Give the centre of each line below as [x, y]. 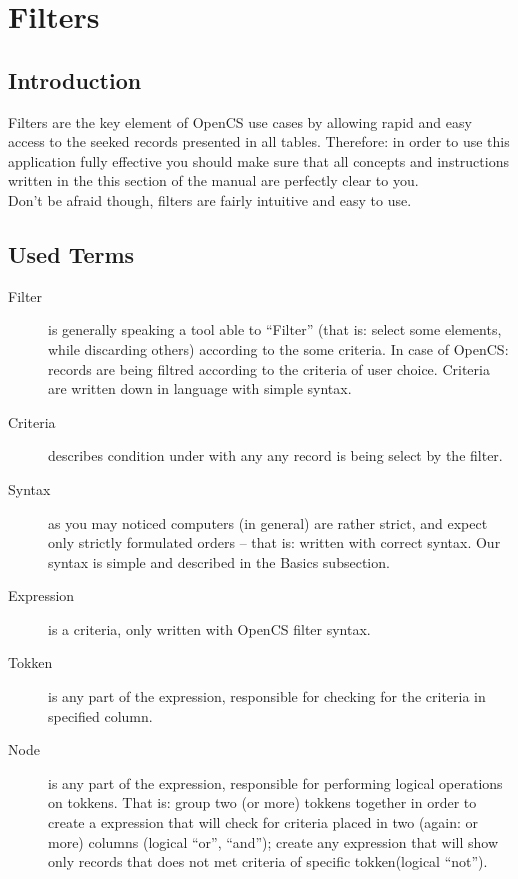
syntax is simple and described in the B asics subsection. [219, 561]
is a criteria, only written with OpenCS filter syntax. [209, 628]
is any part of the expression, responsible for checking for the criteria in [267, 696]
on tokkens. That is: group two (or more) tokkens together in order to [262, 802]
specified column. [100, 715]
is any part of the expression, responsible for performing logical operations [275, 782]
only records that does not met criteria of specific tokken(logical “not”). [268, 861]
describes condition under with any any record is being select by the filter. [275, 455]
